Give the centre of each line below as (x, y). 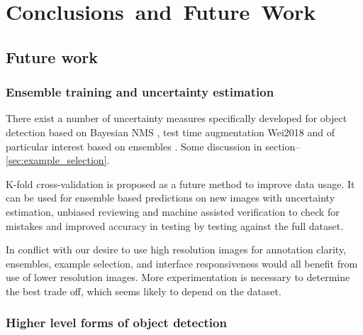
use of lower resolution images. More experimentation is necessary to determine (178, 277)
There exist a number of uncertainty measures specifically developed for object (177, 118)
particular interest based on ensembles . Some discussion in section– (153, 146)
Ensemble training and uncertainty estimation (140, 92)
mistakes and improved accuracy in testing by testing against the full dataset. (175, 225)
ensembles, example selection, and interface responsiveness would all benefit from (182, 263)
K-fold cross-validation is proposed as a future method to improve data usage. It (180, 183)
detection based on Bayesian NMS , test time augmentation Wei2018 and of (171, 132)
